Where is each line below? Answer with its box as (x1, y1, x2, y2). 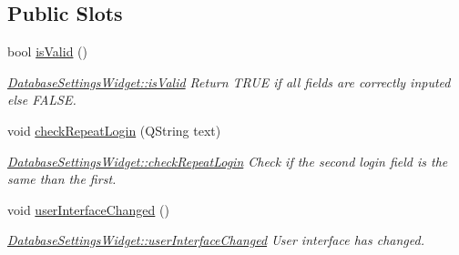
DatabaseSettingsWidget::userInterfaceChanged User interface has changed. (7, 230, 424, 250)
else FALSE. (7, 90, 76, 109)
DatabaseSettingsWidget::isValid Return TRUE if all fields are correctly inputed (7, 72, 451, 91)
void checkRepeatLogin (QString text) (7, 120, 221, 139)
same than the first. (7, 169, 117, 189)
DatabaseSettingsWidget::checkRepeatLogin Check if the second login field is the (7, 151, 448, 170)
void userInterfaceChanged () (7, 199, 169, 219)
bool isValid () (7, 42, 88, 61)
